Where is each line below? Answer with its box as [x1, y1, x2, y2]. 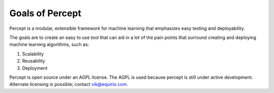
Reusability [22, 58, 45, 64]
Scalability [22, 51, 44, 57]
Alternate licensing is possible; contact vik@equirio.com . [9, 81, 128, 87]
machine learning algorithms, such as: [9, 41, 89, 48]
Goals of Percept [9, 8, 81, 19]
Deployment [22, 65, 48, 71]
